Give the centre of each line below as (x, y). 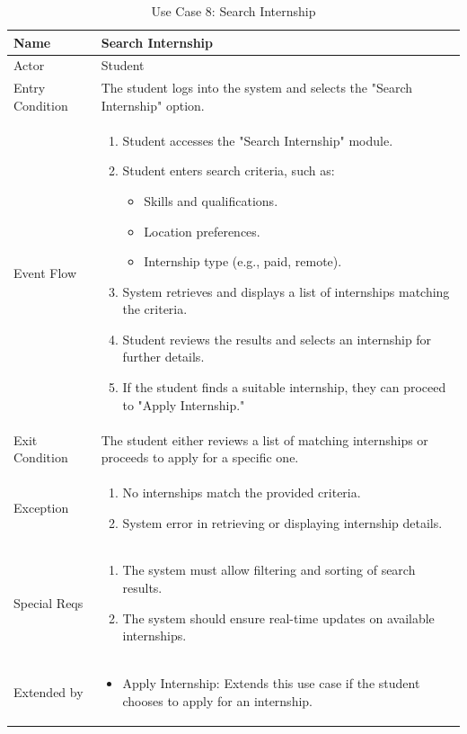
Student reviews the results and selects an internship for (277, 339)
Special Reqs (48, 602)
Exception (41, 507)
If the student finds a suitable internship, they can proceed (284, 387)
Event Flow (45, 272)
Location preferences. (202, 231)
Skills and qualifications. (211, 200)
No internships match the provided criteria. (242, 492)
